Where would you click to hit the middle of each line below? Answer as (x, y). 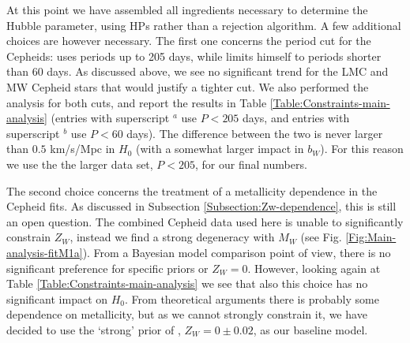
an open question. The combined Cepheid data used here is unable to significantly (205, 221)
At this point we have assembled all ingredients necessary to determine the (187, 9)
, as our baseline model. (310, 329)
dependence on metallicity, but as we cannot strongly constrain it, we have (187, 314)
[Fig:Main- (371, 237)
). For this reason (362, 149)
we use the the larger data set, (80, 164)
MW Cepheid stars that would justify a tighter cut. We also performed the (188, 86)
